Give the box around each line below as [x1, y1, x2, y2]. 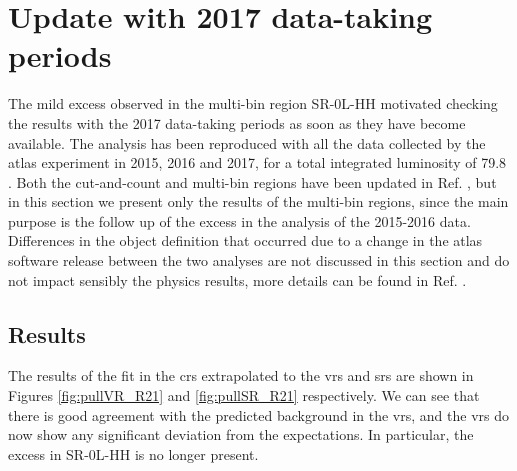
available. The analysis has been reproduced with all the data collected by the [8, 132, 486, 153]
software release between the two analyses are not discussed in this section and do [8, 250, 510, 271]
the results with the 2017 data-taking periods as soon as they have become [8, 112, 466, 133]
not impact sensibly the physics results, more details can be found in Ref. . [8, 269, 467, 290]
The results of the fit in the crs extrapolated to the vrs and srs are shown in [8, 365, 474, 386]
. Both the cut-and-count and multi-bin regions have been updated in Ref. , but [8, 171, 497, 192]
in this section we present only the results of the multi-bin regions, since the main [8, 191, 509, 212]
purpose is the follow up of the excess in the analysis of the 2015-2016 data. [8, 210, 471, 231]
